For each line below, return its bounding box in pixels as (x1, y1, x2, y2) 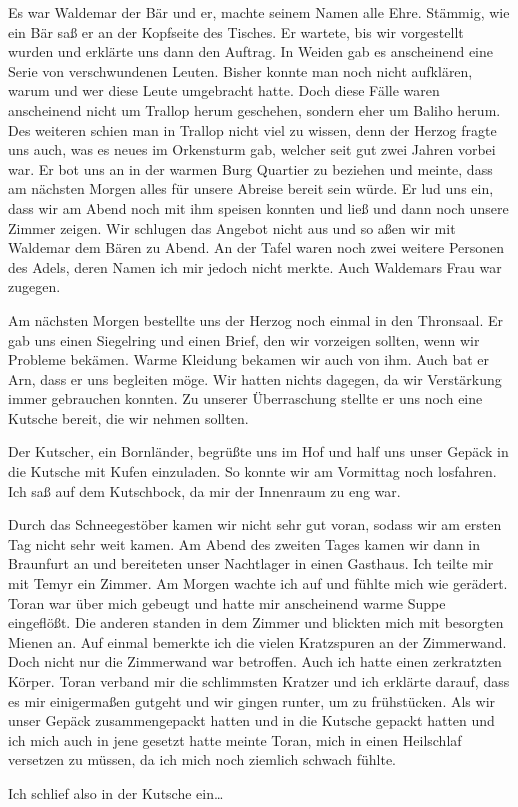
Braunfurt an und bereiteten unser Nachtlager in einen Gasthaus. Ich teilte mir (8, 553, 494, 574)
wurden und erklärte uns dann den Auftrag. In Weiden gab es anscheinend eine (8, 41, 493, 62)
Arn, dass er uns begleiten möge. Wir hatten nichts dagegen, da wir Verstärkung (8, 368, 502, 389)
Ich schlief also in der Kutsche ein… (8, 782, 224, 803)
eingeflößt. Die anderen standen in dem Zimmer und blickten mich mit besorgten (8, 612, 504, 633)
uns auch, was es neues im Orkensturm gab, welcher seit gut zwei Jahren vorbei (8, 139, 496, 160)
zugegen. (8, 276, 61, 297)
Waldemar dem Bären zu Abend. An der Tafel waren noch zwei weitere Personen (8, 237, 505, 258)
